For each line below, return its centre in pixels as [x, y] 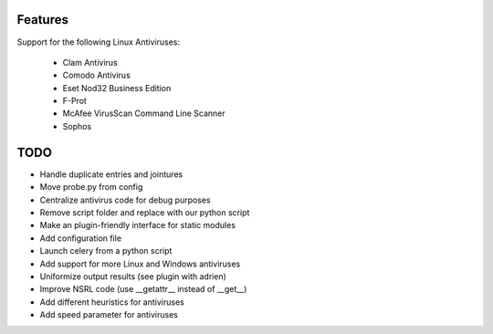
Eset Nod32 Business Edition [117, 88]
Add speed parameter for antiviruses [109, 315]
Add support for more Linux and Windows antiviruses [140, 264]
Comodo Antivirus [97, 75]
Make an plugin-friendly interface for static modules [138, 225]
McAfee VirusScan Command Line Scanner [144, 113]
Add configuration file [81, 238]
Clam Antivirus [90, 62]
